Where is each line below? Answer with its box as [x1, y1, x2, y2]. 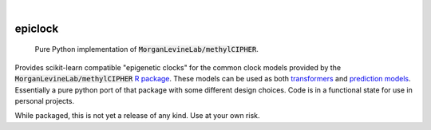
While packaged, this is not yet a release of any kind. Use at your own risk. [14, 111, 260, 120]
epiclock [14, 22, 59, 35]
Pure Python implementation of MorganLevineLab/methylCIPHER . [34, 45, 259, 54]
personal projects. [14, 96, 75, 105]
